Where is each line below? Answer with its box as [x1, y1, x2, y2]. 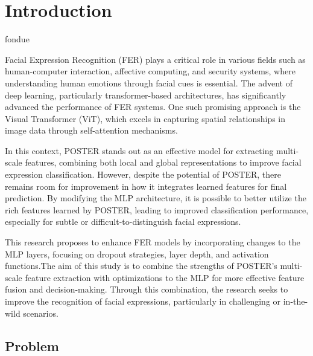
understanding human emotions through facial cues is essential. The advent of [5, 76, 292, 89]
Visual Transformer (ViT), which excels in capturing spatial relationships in [5, 112, 286, 125]
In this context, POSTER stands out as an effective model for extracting [5, 144, 274, 157]
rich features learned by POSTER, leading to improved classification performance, [5, 203, 309, 216]
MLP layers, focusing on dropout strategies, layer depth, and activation [5, 247, 269, 260]
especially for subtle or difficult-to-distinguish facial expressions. [5, 215, 241, 228]
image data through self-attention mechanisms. [5, 124, 178, 137]
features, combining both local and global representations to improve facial [25, 156, 302, 169]
